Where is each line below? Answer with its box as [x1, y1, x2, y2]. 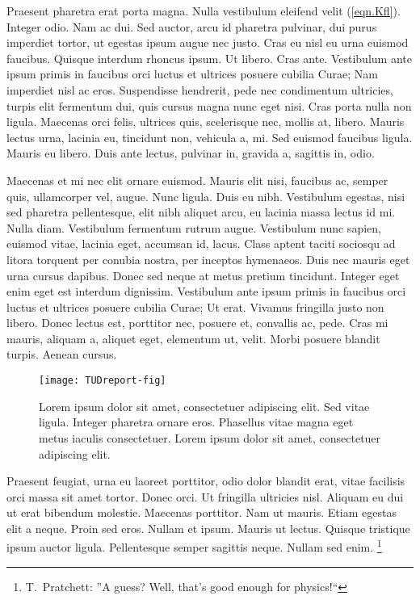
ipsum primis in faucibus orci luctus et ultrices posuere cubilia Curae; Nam [6, 65, 378, 82]
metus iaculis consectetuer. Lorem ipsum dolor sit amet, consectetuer [39, 429, 381, 446]
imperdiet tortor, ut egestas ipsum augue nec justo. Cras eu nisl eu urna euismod [6, 34, 409, 51]
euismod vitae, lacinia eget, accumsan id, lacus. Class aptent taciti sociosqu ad [6, 235, 396, 252]
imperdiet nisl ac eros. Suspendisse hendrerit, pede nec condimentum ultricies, [6, 81, 393, 98]
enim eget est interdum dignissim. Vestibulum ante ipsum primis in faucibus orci [6, 283, 406, 300]
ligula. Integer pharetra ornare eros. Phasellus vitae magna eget [39, 413, 354, 430]
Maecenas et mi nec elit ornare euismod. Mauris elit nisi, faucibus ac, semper [6, 171, 388, 188]
